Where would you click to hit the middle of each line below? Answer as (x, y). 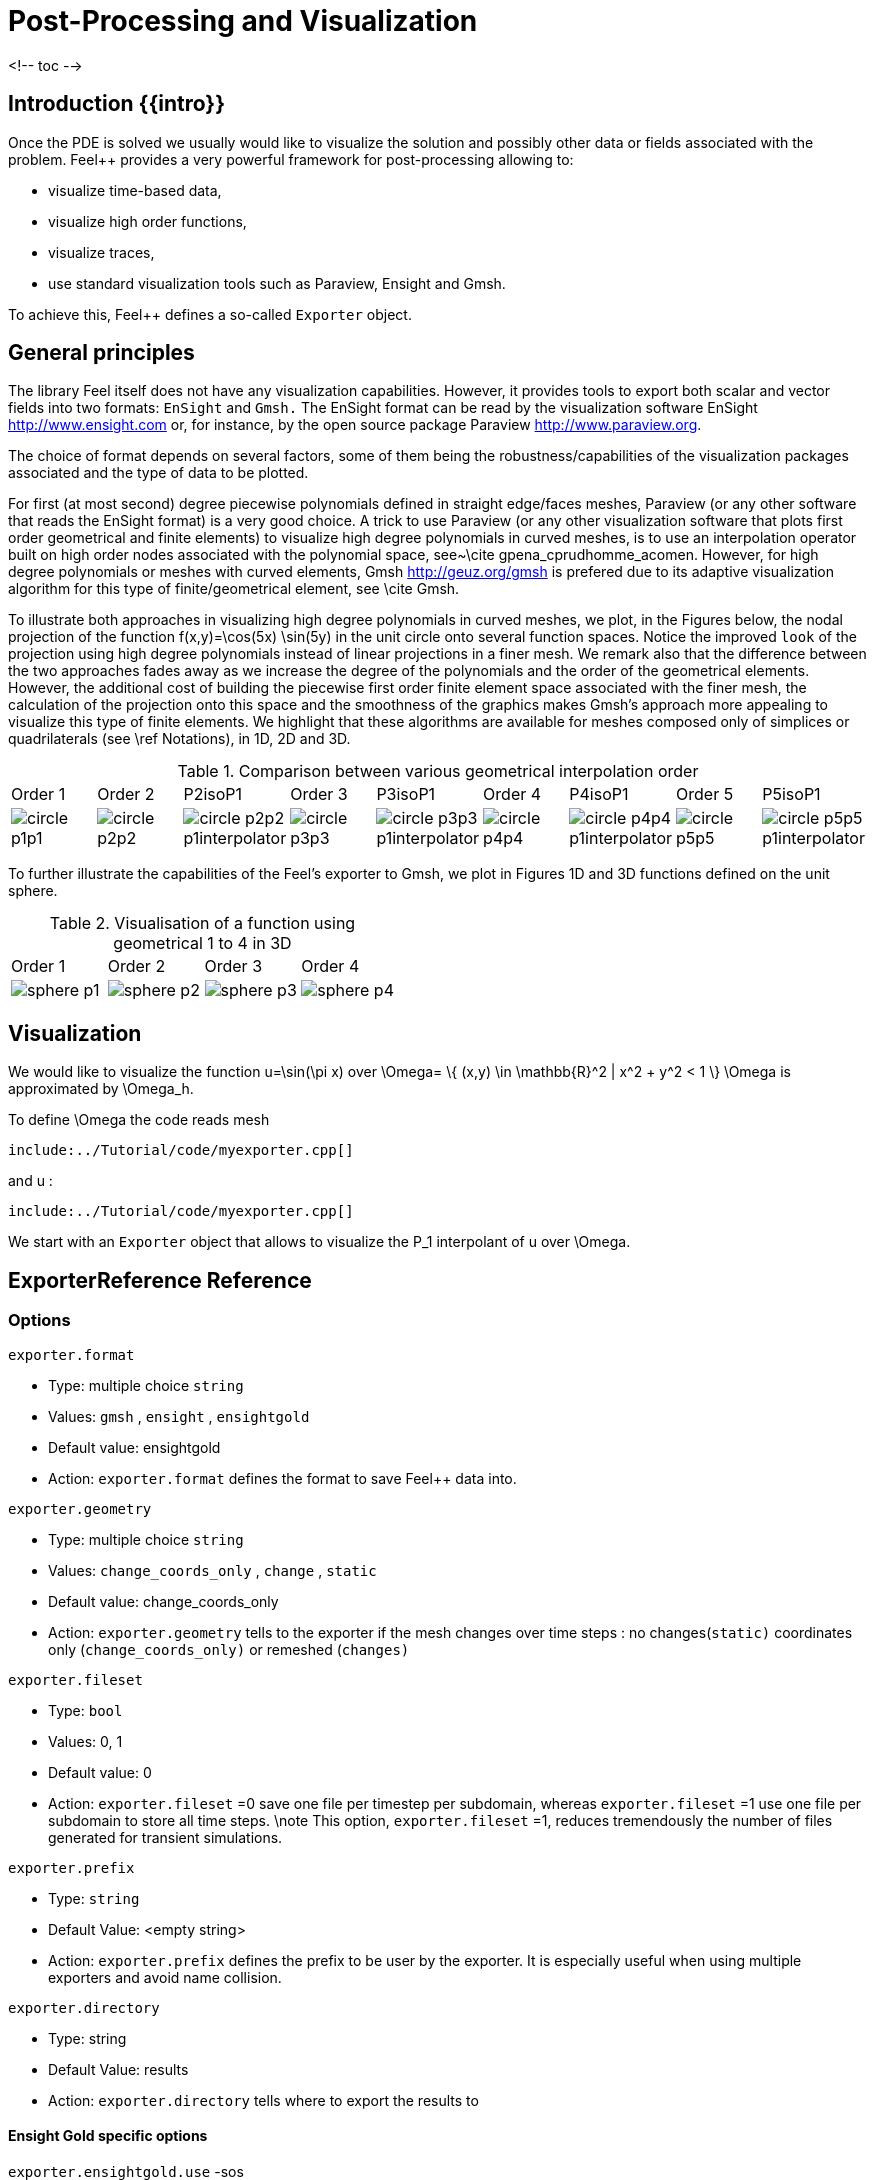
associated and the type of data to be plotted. (158, 473)
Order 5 (705, 794)
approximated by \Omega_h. (101, 1089)
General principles (101, 353)
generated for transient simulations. (165, 1837)
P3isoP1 (406, 794)
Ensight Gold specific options (108, 2136)
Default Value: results (118, 2069)
